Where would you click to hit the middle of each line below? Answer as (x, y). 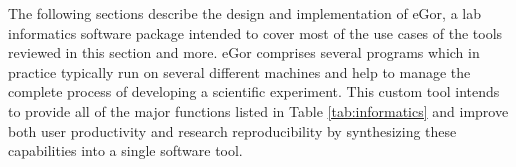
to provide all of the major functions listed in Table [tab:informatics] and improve (258, 110)
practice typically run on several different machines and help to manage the (239, 71)
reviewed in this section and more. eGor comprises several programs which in (244, 52)
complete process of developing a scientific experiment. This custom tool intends (254, 91)
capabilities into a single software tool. (125, 150)
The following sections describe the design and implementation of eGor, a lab (244, 13)
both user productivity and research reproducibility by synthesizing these (232, 130)
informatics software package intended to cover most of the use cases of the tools (255, 32)
